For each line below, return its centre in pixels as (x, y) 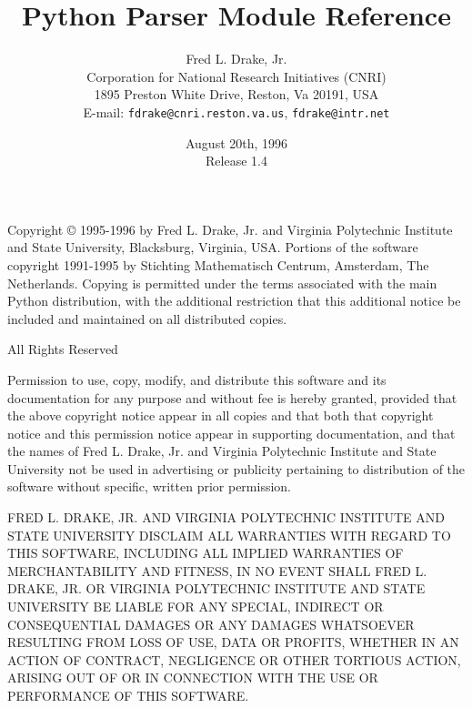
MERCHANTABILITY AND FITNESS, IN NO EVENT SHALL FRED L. (217, 570)
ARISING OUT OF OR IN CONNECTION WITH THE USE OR (193, 678)
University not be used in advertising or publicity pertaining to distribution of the (236, 468)
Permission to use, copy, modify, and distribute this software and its (197, 379)
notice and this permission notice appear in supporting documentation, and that (231, 433)
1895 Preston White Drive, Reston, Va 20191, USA (236, 94)
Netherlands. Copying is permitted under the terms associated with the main (222, 283)
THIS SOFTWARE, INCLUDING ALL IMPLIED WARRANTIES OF (206, 553)
